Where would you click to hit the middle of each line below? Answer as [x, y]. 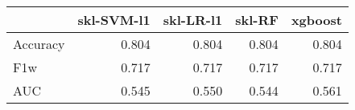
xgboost [316, 20]
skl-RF [257, 20]
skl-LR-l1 [193, 20]
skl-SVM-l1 [114, 20]
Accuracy [39, 44]
